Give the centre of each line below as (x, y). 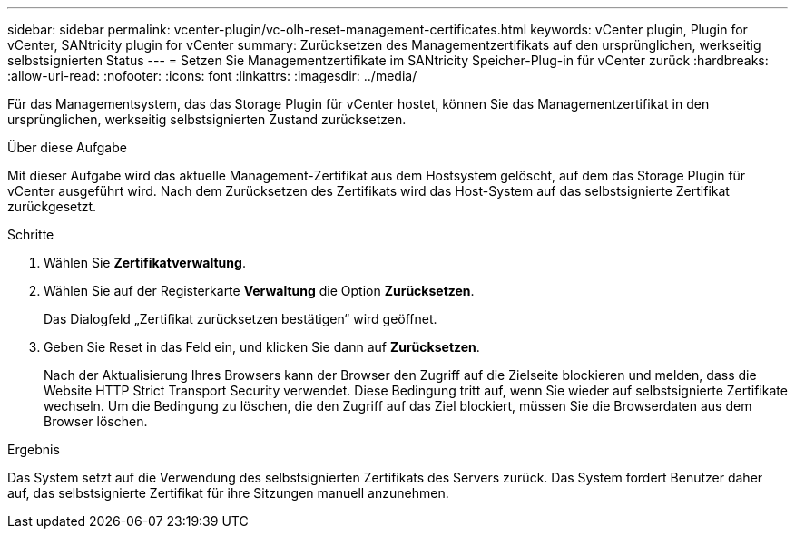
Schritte (31, 234)
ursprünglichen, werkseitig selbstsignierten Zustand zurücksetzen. (207, 119)
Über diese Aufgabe (67, 147)
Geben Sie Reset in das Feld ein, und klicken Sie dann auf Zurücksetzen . (262, 347)
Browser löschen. (96, 421)
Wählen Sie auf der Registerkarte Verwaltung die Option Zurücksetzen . (259, 291)
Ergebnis (34, 449)
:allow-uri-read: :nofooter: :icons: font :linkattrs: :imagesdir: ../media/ (212, 76)
